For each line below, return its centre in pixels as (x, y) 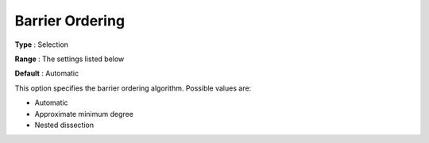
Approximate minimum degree (84, 114)
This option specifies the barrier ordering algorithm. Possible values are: (133, 88)
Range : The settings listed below (70, 59)
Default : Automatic (47, 73)
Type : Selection (42, 44)
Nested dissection (64, 125)
